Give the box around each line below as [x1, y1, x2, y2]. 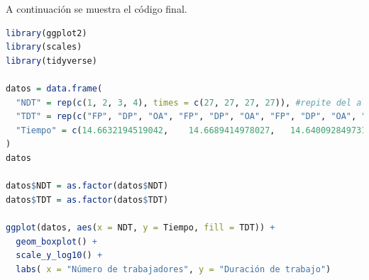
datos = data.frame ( [6, 83, 103, 94]
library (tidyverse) [6, 55, 97, 66]
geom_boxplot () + [16, 236, 97, 247]
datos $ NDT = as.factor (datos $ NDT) [6, 181, 169, 191]
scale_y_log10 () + [16, 250, 103, 261]
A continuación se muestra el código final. [6, 1, 187, 16]
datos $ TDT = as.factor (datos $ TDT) [6, 194, 169, 205]
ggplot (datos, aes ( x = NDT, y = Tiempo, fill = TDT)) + [6, 222, 275, 233]
